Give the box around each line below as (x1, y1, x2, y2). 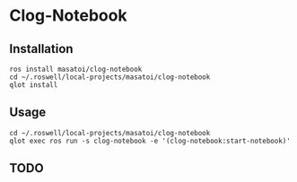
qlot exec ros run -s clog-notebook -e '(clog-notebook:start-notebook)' (9, 136, 292, 145)
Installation (9, 41, 74, 56)
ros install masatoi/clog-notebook (9, 65, 143, 74)
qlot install (9, 81, 58, 90)
